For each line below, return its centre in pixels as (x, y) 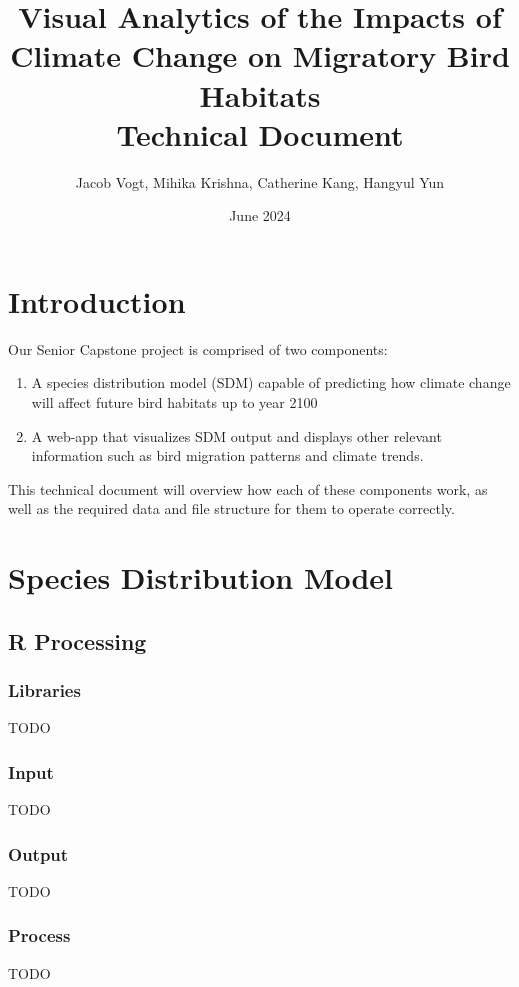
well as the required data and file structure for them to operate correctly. (231, 508)
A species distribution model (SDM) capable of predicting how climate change (271, 382)
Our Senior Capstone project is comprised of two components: (198, 348)
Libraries (44, 690)
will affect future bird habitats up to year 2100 (174, 402)
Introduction (97, 300)
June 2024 (260, 215)
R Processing (77, 640)
